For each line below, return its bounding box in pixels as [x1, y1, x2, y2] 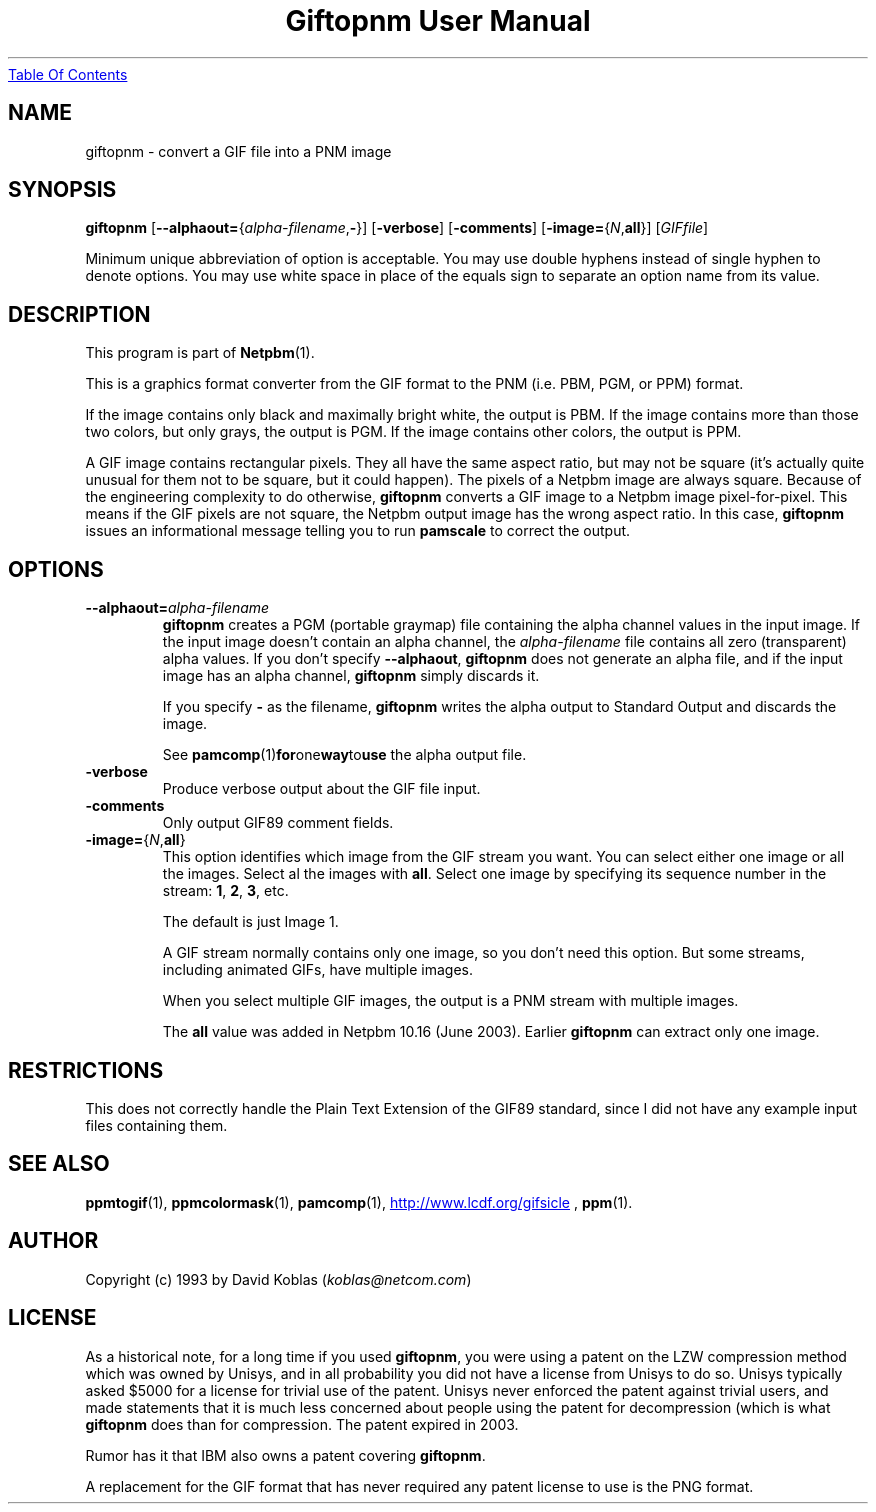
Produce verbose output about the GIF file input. [162, 780, 481, 798]
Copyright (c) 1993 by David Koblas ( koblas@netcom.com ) [85, 1270, 472, 1288]
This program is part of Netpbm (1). [85, 344, 315, 362]
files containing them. [85, 1116, 228, 1134]
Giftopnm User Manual [285, 4, 591, 38]
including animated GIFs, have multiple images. [162, 961, 473, 979]
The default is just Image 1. [162, 913, 339, 931]
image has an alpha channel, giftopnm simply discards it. [162, 667, 540, 685]
